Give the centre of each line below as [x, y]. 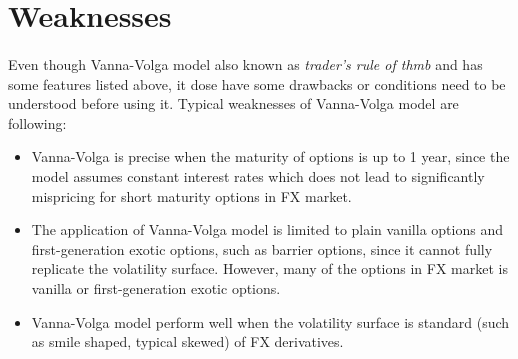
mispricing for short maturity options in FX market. [191, 195]
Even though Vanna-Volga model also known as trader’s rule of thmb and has [245, 63]
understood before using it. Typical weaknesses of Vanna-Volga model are [233, 103]
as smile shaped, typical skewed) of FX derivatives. [187, 341]
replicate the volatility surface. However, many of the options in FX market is [269, 268]
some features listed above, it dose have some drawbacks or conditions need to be [257, 83]
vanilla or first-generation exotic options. [156, 287]
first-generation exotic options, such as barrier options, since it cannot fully [262, 248]
